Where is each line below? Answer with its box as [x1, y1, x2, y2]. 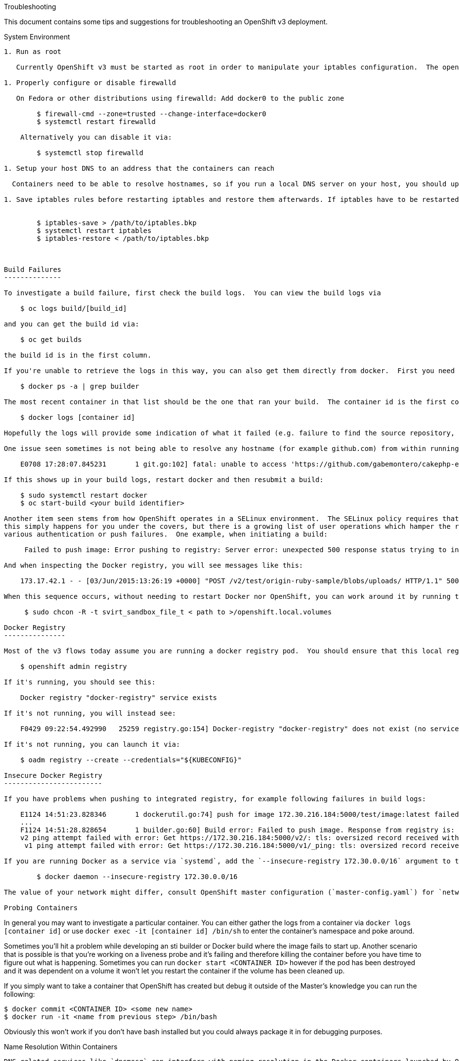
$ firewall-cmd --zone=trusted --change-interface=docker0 [36, 110, 266, 118]
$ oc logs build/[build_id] [20, 305, 127, 312]
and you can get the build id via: [4, 320, 140, 328]
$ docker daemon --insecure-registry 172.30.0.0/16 [36, 873, 238, 881]
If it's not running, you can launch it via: [4, 740, 180, 748]
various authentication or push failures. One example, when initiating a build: [4, 530, 328, 538]
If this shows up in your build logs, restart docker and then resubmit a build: [4, 476, 324, 484]
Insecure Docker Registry [4, 772, 103, 779]
